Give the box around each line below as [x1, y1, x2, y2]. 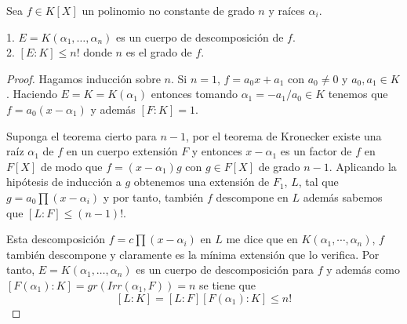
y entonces [191, 143, 242, 159]
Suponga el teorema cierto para [6, 127, 157, 144]
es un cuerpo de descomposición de [116, 28, 284, 45]
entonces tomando [151, 86, 238, 102]
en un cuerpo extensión [66, 143, 178, 159]
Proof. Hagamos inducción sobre [6, 70, 161, 86]
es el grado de [125, 44, 192, 60]
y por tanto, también [103, 188, 204, 205]
